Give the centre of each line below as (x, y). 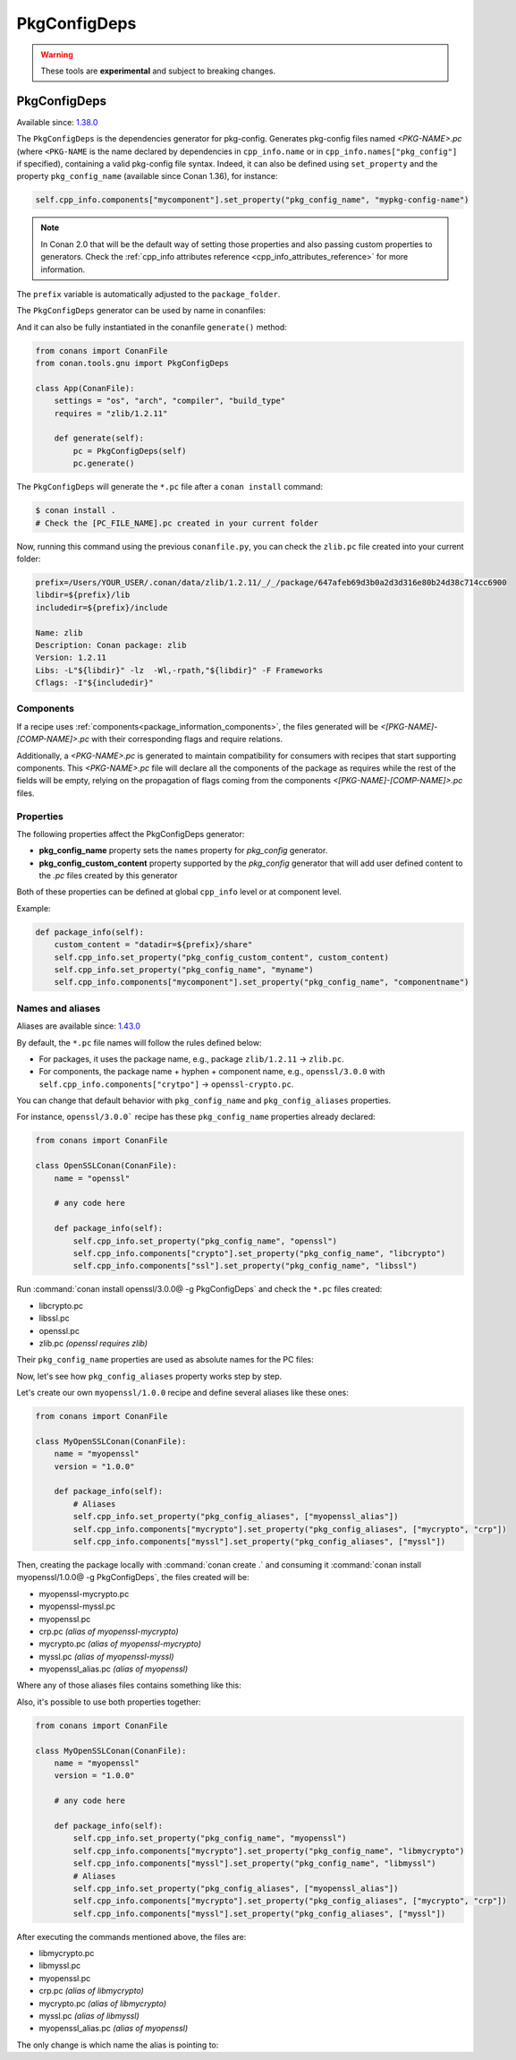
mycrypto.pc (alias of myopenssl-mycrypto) (120, 1644)
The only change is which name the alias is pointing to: (118, 2045)
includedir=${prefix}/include (102, 607)
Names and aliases (59, 1008)
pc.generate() (104, 464)
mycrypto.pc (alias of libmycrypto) (103, 2003)
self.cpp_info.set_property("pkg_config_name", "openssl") (205, 1241)
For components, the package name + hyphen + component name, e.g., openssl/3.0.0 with (212, 1072)
